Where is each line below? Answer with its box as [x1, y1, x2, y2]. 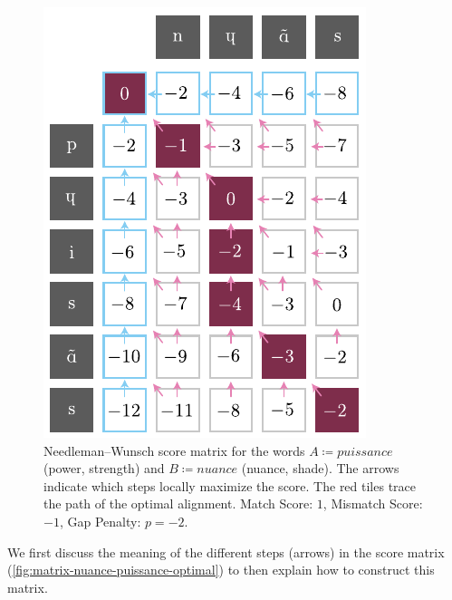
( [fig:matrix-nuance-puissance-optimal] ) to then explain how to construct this [7, 560, 435, 579]
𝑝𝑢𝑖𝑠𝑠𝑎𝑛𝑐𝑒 [337, 445, 393, 459]
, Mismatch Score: [322, 494, 423, 513]
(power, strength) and [43, 459, 165, 478]
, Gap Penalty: [59, 511, 141, 530]
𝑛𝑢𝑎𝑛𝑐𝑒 [197, 463, 238, 477]
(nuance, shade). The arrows [241, 459, 399, 478]
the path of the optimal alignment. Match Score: [43, 494, 313, 513]
